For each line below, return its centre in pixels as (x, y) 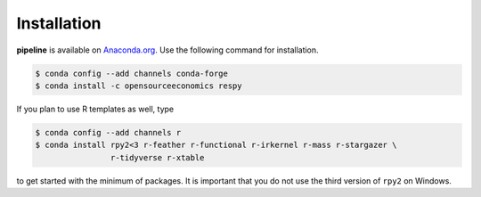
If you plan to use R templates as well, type (95, 109)
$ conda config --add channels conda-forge (132, 73)
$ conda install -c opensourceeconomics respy (139, 86)
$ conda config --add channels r (108, 132)
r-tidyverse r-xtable (157, 157)
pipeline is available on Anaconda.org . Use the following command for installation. (168, 50)
